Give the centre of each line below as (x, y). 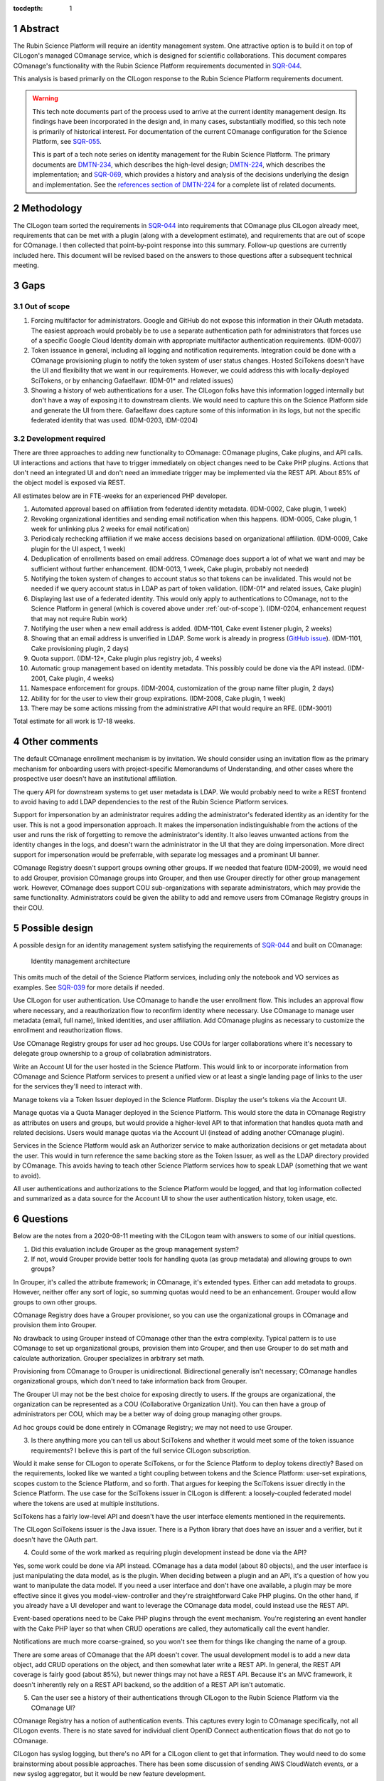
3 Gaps (29, 285)
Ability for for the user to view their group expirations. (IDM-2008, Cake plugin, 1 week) (158, 698)
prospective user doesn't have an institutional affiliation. (95, 779)
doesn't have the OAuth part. (55, 1539)
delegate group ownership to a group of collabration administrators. (112, 1054)
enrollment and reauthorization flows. (68, 1030)
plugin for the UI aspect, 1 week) (78, 549)
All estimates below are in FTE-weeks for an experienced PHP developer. (120, 496)
